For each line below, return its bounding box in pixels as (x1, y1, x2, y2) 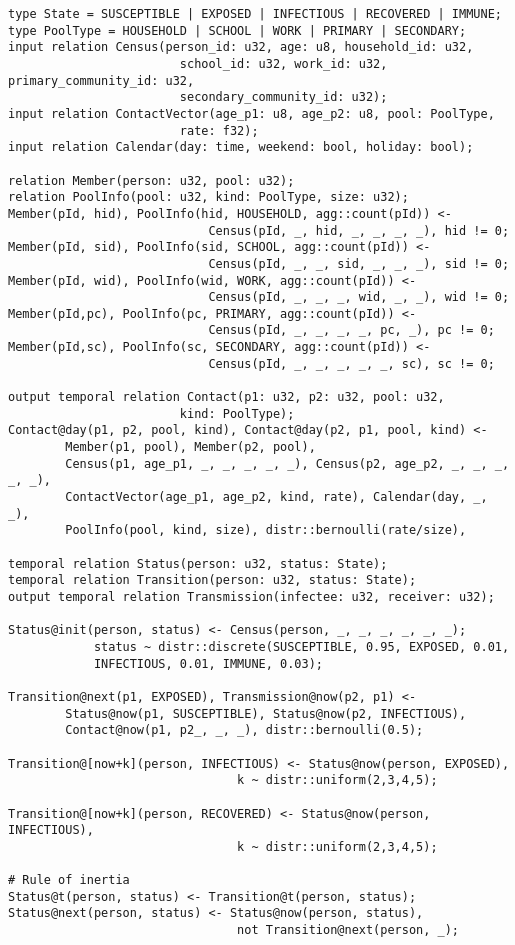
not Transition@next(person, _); (237, 923, 460, 938)
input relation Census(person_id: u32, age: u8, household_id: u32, (8, 40, 474, 55)
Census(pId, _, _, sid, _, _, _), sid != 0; (208, 256, 510, 271)
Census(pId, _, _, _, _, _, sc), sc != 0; (208, 356, 495, 371)
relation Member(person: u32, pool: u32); (8, 173, 295, 188)
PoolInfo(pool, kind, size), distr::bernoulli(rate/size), (65, 523, 467, 538)
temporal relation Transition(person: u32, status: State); (8, 573, 417, 588)
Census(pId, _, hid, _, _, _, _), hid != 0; (208, 223, 510, 238)
